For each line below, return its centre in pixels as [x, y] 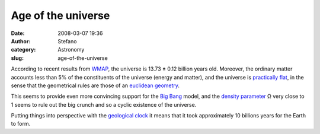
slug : [17, 58]
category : [23, 50]
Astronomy [71, 50]
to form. [21, 124]
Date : [18, 33]
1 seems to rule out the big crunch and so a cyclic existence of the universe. [104, 104]
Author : [21, 41]
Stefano [67, 41]
